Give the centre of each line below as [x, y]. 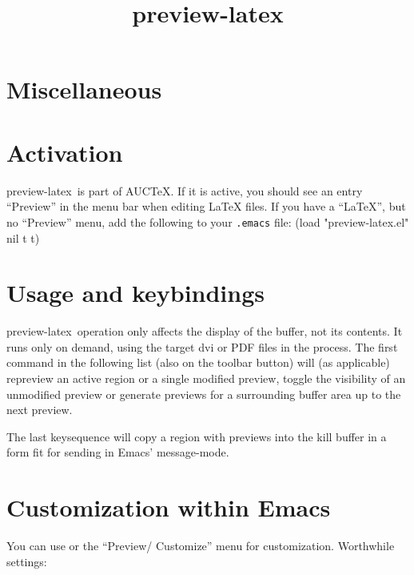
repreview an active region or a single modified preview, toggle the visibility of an [206, 378]
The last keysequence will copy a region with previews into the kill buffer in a [197, 436]
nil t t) [23, 237]
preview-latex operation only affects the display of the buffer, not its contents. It [205, 331]
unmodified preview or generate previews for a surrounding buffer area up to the [204, 394]
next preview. [40, 410]
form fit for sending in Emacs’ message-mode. [118, 452]
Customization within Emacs [169, 507]
